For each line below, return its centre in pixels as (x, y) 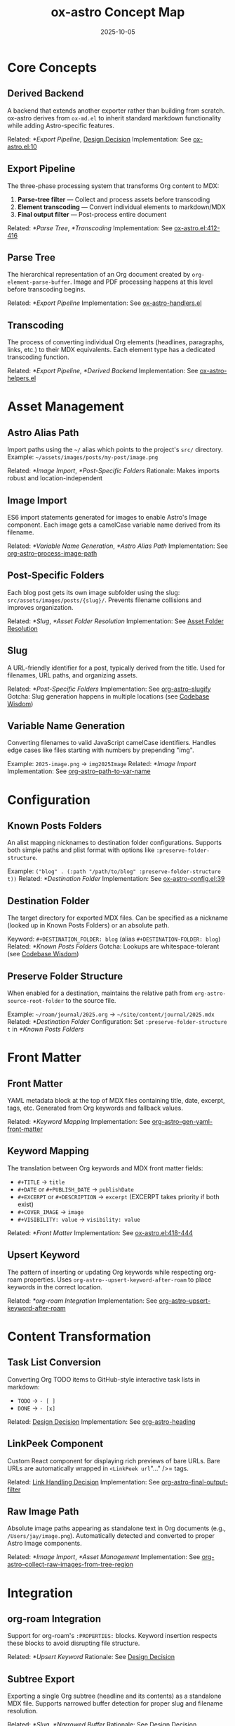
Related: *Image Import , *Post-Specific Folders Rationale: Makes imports (113, 471)
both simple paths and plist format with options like (81, 850)
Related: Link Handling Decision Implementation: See (83, 1482)
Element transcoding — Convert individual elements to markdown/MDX (121, 207)
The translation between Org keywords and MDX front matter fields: (105, 1168)
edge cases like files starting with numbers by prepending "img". (101, 750)
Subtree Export (41, 1679)
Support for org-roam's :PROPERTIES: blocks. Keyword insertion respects (112, 1636)
